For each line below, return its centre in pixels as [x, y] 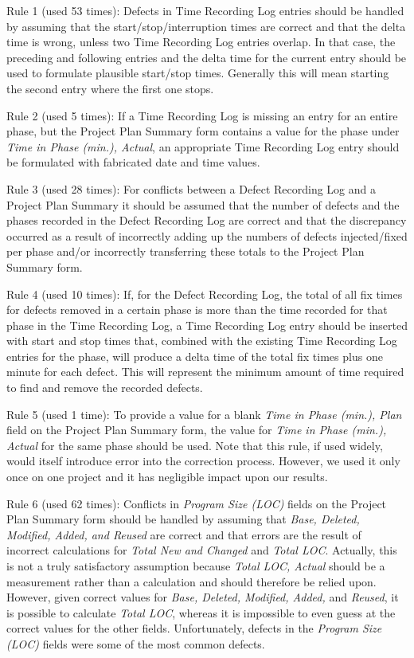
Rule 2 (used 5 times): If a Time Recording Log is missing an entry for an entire [202, 115]
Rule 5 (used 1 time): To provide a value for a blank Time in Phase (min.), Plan [204, 414]
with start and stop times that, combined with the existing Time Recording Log [202, 341]
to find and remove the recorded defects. [105, 388]
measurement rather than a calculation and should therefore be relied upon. [191, 581]
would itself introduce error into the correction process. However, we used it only [203, 461]
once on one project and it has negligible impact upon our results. [167, 477]
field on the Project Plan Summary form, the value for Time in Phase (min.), [197, 430]
